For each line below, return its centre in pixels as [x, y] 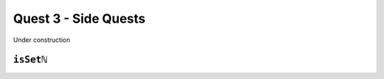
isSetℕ [30, 60]
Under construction [42, 40]
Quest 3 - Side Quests [79, 19]
